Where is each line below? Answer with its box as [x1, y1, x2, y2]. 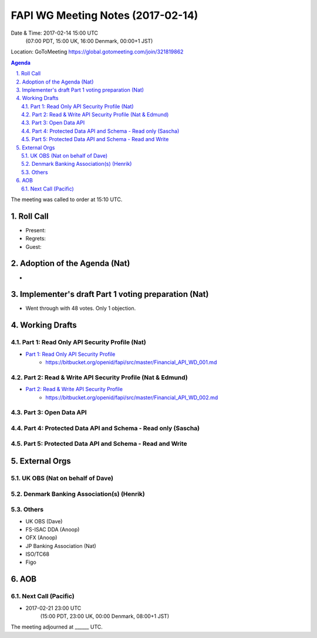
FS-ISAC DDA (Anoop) [25, 526, 80, 533]
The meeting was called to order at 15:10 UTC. [11, 196, 123, 203]
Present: [25, 226, 46, 233]
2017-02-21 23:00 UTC [25, 604, 82, 612]
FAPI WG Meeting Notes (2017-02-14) [11, 9, 198, 22]
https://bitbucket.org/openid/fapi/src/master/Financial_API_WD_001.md [45, 359, 217, 366]
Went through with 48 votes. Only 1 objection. [25, 305, 136, 312]
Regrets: [25, 235, 46, 242]
